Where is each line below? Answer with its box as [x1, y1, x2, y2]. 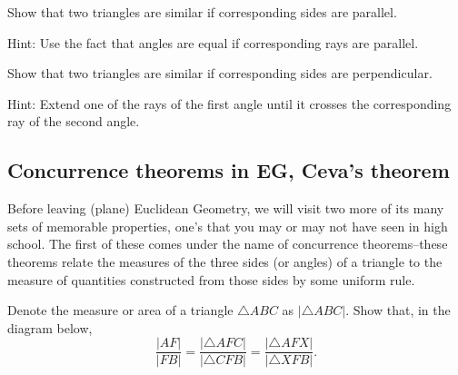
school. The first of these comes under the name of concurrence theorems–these [7, 234, 448, 253]
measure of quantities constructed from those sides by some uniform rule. [7, 270, 415, 289]
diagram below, [7, 318, 93, 337]
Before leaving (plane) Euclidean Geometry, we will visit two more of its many [7, 199, 444, 218]
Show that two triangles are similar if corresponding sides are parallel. [7, 3, 397, 21]
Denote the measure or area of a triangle [7, 301, 234, 320]
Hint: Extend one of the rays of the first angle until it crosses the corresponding [7, 94, 452, 113]
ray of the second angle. [7, 112, 140, 131]
